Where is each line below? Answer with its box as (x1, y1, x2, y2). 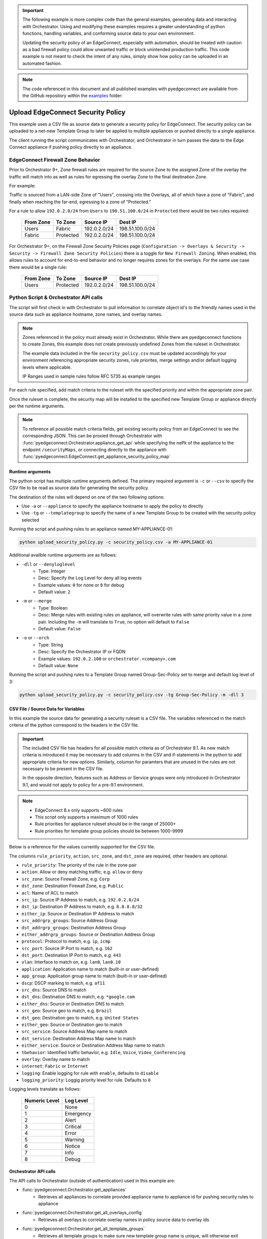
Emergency (65, 1110, 91, 1117)
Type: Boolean (38, 605, 68, 611)
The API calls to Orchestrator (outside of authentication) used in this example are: (9, 1178, 176, 1183)
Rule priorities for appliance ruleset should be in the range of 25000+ (35, 821, 177, 827)
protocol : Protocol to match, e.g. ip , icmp (21, 938, 111, 944)
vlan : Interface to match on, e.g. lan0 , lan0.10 (21, 959, 121, 965)
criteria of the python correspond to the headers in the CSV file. (9, 722, 139, 728)
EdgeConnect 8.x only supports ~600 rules (35, 807, 123, 813)
